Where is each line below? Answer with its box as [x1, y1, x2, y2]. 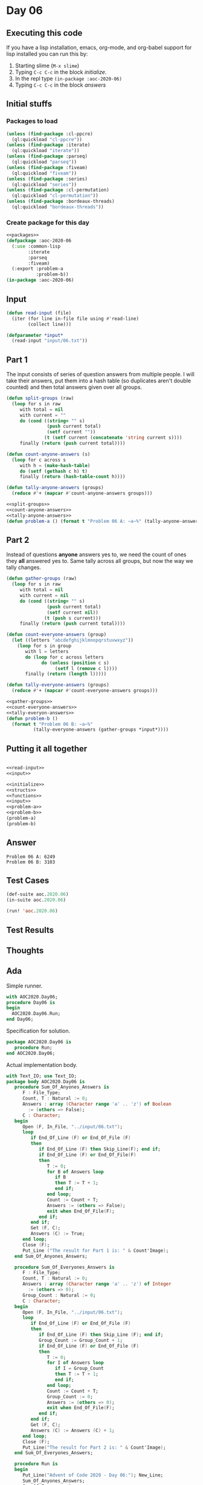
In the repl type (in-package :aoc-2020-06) [14, 75, 123, 82]
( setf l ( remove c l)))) [54, 665, 118, 671]
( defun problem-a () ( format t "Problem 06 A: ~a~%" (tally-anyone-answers [6, 518, 201, 524]
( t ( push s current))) [44, 615, 101, 621]
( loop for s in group [17, 643, 71, 649]
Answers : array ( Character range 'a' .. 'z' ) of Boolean [22, 1101, 172, 1108]
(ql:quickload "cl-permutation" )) [11, 193, 98, 199]
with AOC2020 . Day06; [6, 994, 59, 1000]
